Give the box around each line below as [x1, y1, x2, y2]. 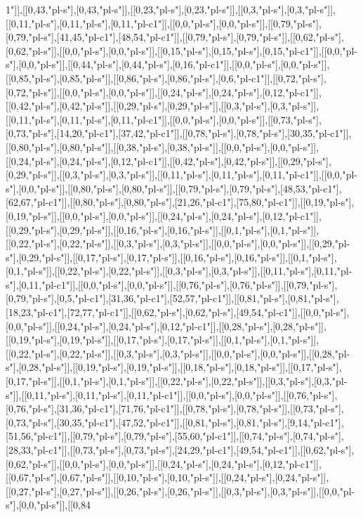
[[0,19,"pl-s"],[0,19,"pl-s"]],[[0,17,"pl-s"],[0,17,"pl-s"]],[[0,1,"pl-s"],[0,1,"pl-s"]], [6, 332, 319, 347]
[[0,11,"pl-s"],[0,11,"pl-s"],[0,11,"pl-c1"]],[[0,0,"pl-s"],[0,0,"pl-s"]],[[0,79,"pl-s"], [6, 15, 322, 30]
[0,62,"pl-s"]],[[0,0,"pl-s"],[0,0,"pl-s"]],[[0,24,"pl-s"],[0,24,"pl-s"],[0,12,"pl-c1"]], [6, 456, 322, 471]
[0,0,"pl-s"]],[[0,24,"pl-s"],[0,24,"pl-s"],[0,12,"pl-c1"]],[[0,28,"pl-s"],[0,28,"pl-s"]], [6, 318, 326, 333]
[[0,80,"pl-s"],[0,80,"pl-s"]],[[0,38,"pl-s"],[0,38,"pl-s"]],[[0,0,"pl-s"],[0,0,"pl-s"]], [6, 139, 319, 154]
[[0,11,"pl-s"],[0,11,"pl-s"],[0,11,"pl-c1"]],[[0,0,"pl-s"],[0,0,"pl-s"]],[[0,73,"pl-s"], [6, 112, 322, 126]
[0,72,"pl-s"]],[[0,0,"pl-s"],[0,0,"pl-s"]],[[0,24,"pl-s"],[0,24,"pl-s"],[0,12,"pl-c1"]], [6, 84, 322, 99]
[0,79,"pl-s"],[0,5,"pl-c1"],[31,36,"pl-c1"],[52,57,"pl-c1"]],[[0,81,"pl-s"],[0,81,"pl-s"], [6, 291, 339, 306]
